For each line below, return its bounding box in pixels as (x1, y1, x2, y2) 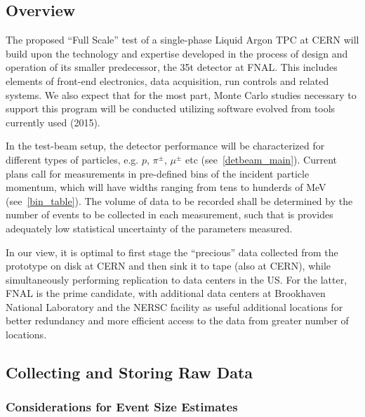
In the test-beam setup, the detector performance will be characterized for (6, 138, 325, 153)
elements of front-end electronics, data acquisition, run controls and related (6, 73, 329, 88)
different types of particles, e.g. (6, 152, 139, 166)
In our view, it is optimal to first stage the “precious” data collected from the (6, 244, 338, 259)
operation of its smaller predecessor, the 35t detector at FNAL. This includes (6, 60, 338, 74)
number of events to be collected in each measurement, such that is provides (6, 207, 333, 222)
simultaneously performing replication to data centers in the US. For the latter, (6, 272, 347, 286)
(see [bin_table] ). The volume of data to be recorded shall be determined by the (6, 193, 353, 208)
